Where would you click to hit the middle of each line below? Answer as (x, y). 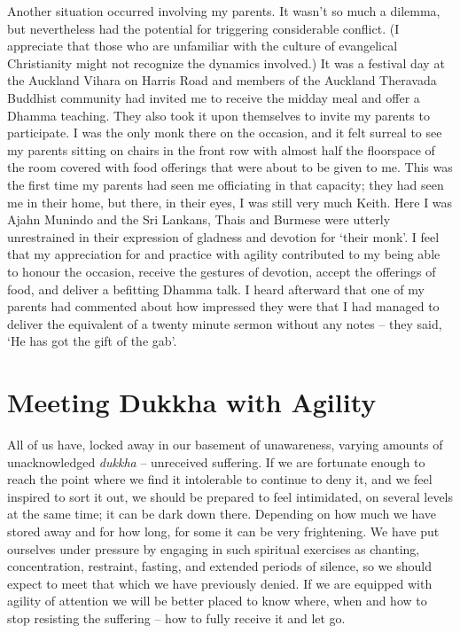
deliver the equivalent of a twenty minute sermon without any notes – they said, (225, 323)
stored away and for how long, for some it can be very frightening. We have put (223, 531)
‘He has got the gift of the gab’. (92, 341)
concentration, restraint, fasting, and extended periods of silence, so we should (219, 566)
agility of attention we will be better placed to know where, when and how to (217, 601)
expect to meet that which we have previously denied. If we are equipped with (220, 583)
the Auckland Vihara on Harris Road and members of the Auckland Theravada (222, 80)
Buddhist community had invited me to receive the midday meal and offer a (214, 97)
